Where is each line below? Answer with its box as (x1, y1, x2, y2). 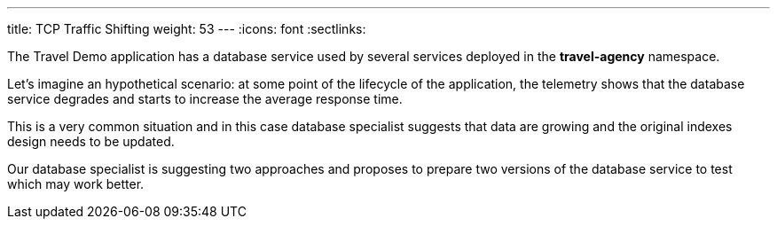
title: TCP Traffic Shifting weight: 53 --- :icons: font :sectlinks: (7, 21, 366, 36)
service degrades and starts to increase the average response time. (7, 91, 403, 106)
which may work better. (7, 176, 145, 191)
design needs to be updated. (7, 134, 175, 149)
